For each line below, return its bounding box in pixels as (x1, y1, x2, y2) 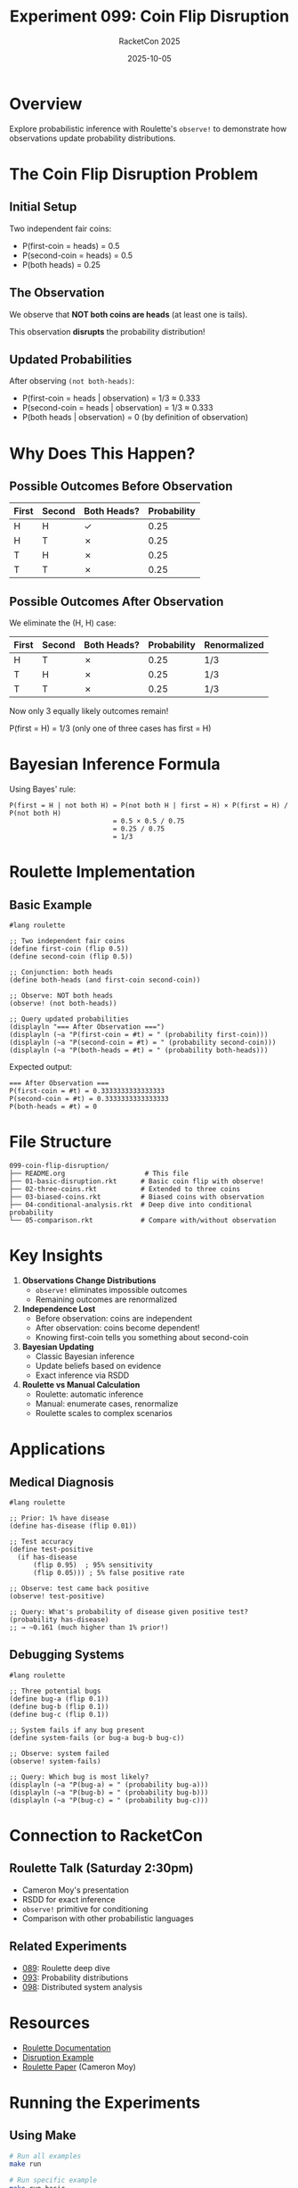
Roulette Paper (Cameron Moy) (21, 2061, 136, 2072)
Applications (9, 1439, 106, 1460)
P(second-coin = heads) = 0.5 (21, 250, 133, 261)
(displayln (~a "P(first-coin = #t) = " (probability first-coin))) (9, 1031, 269, 1040)
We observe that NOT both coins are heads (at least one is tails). (9, 309, 248, 319)
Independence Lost (21, 1303, 96, 1314)
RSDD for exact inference (21, 1894, 116, 1904)
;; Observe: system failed (9, 1749, 109, 1758)
